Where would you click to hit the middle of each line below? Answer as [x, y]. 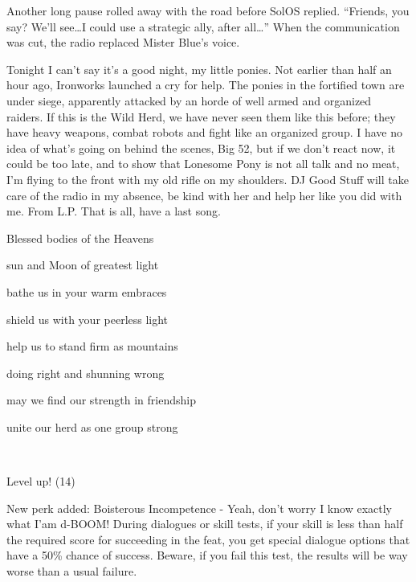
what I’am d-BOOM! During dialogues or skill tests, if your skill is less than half [205, 524]
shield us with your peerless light [88, 319]
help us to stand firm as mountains [92, 346]
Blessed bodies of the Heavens [80, 238]
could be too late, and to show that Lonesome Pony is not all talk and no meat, [203, 164]
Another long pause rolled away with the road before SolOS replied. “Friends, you [208, 10]
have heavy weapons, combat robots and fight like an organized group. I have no [204, 132]
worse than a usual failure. [72, 571]
